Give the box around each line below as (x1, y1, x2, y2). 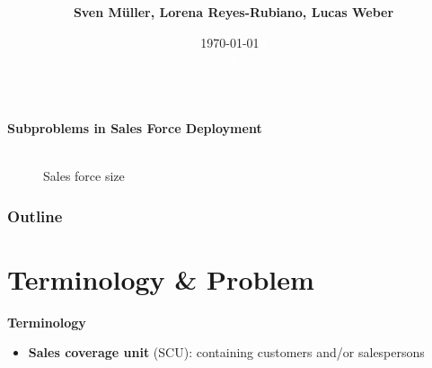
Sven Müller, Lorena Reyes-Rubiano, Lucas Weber (73, 3, 394, 22)
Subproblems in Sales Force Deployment (7, 118, 262, 137)
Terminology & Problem (7, 260, 314, 297)
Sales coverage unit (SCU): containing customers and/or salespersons (28, 343, 425, 362)
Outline (7, 204, 63, 227)
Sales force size (43, 166, 125, 185)
